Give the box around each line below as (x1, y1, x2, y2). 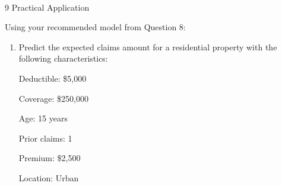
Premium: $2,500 (18, 152, 81, 164)
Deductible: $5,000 (18, 72, 87, 84)
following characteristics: (18, 52, 108, 65)
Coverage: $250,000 (18, 92, 88, 104)
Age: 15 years (18, 112, 68, 124)
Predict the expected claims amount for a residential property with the (18, 40, 277, 53)
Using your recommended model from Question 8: (5, 21, 186, 33)
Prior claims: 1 (18, 132, 72, 144)
